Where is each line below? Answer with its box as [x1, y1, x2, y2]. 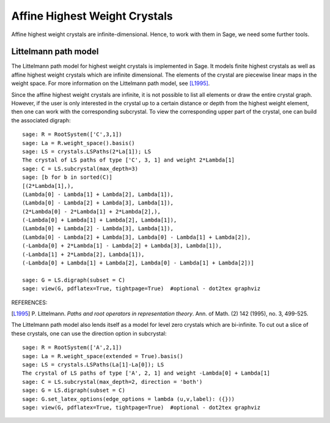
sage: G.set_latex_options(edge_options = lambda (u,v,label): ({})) [22, 395, 235, 402]
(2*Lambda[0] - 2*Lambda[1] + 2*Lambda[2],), [22, 208, 161, 215]
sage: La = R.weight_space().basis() [22, 140, 136, 146]
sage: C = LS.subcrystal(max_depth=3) [22, 165, 139, 172]
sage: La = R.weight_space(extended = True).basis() [22, 353, 183, 359]
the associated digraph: [11, 116, 71, 124]
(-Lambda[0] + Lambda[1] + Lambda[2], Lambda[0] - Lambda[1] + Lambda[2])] [22, 260, 254, 266]
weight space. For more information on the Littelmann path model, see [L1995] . [11, 80, 210, 87]
